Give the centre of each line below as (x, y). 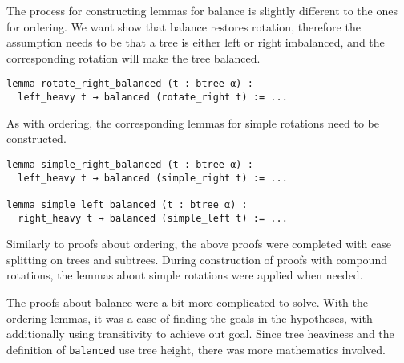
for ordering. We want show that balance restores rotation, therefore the (184, 26)
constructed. (36, 139)
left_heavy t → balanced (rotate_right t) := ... (153, 98)
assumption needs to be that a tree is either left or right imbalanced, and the (196, 42)
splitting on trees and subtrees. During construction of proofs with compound (197, 259)
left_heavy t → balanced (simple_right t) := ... (153, 178)
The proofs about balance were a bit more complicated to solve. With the (187, 302)
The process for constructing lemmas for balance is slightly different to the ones (202, 10)
